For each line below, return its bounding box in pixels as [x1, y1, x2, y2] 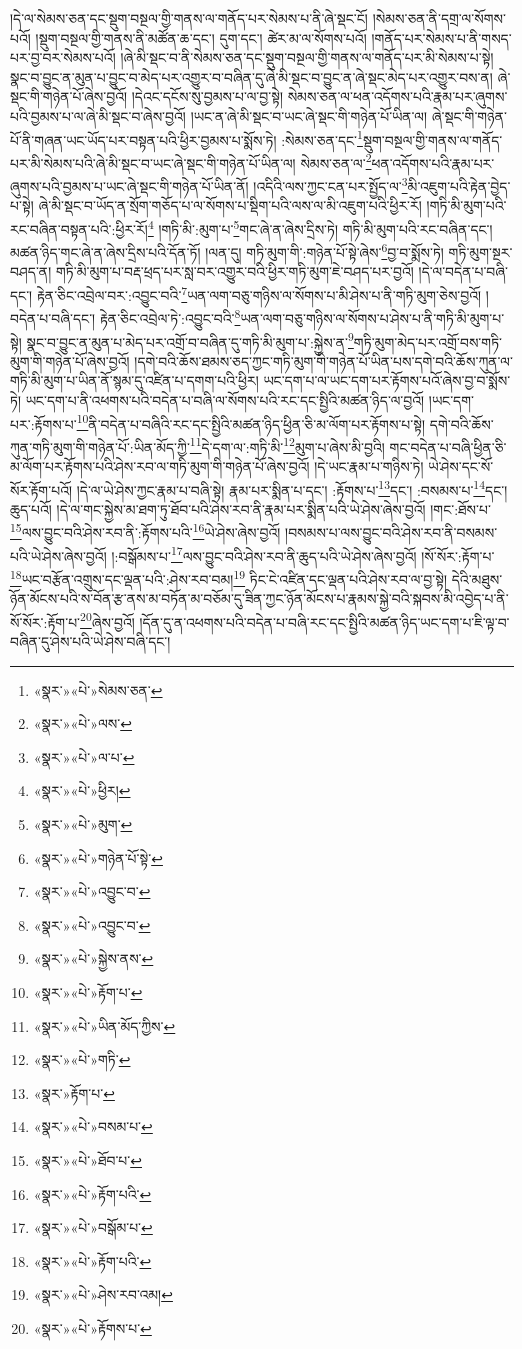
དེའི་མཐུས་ [451, 568, 503, 589]
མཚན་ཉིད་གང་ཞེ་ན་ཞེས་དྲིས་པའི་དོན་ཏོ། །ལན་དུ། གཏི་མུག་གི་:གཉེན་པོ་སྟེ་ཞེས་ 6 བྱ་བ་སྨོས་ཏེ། [10, 239, 444, 262]
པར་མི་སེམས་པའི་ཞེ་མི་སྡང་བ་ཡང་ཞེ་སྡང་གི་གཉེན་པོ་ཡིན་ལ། [10, 152, 296, 173]
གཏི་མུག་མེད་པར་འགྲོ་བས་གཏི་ [353, 331, 503, 352]
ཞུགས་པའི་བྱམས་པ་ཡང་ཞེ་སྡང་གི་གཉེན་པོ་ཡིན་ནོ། [10, 175, 249, 196]
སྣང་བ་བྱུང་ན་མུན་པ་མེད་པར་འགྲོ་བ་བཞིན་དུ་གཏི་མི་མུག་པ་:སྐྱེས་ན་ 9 [26, 328, 354, 352]
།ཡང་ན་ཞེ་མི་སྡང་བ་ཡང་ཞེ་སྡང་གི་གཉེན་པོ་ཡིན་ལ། [190, 105, 428, 126]
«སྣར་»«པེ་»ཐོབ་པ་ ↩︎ [33, 1149, 142, 1170]
